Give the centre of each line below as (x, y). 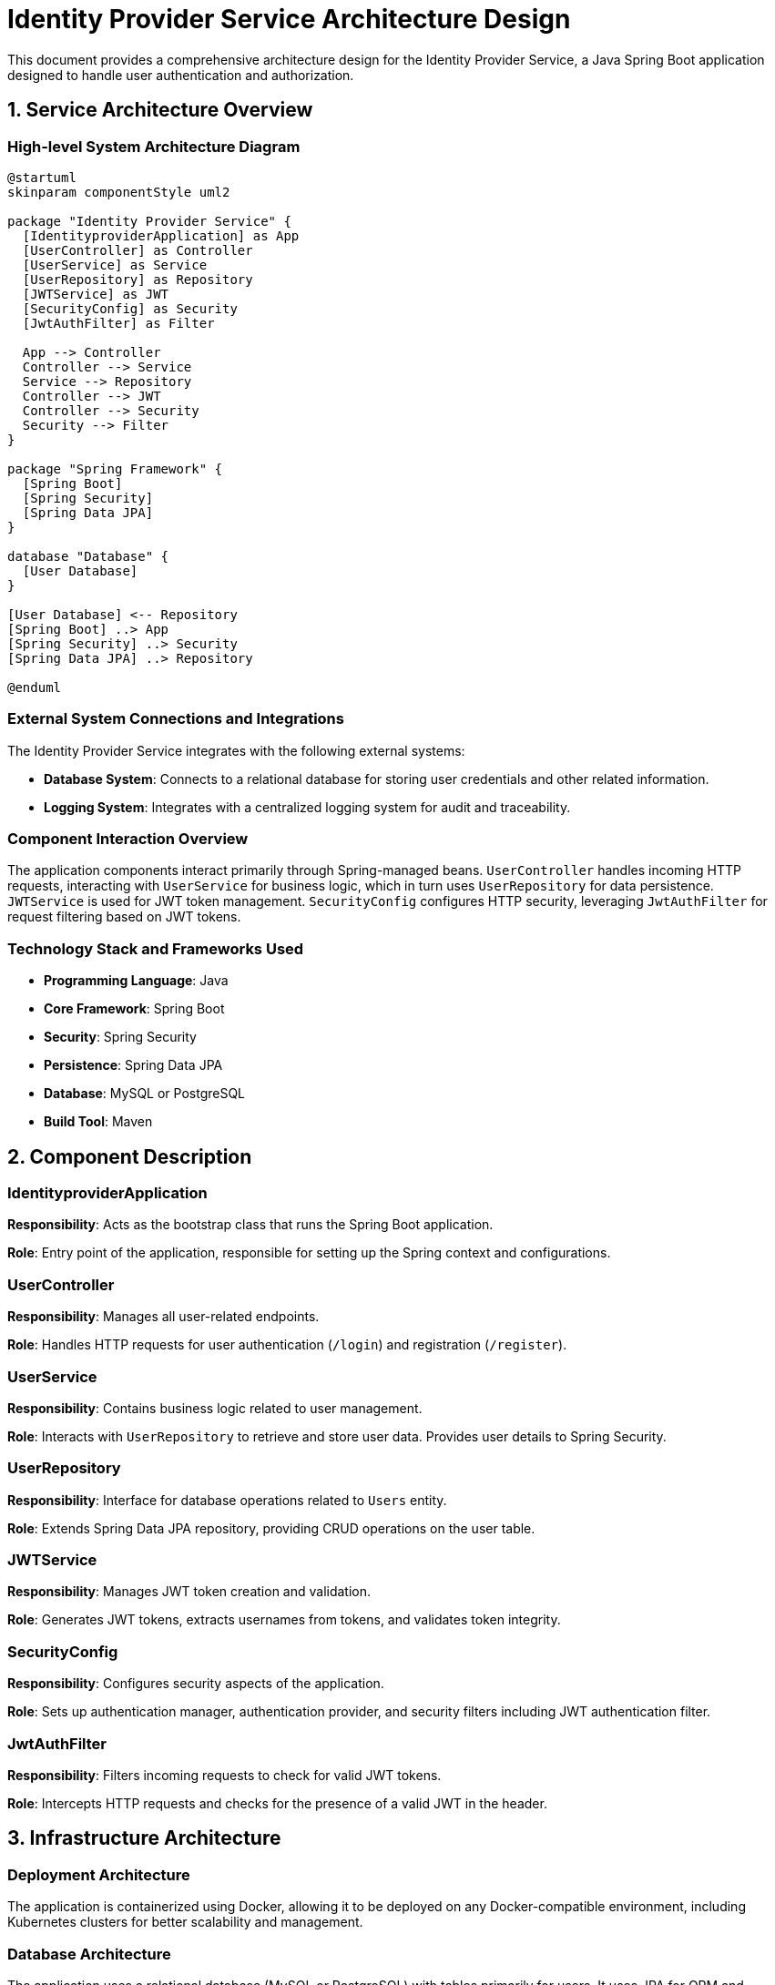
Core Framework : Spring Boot (134, 1009)
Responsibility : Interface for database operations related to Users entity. (227, 1500)
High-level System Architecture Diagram (154, 146)
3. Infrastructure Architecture (144, 1838)
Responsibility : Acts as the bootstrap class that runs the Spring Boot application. (250, 1225)
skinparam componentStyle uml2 (119, 192)
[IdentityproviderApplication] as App (161, 235)
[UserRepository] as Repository (138, 279)
